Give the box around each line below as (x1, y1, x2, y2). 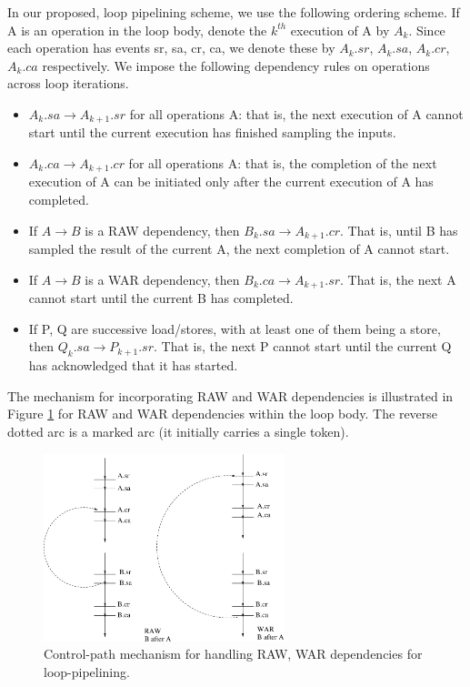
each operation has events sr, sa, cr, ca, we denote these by (7, 38, 335, 57)
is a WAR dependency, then (85, 269, 240, 288)
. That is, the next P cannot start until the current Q (153, 337, 452, 356)
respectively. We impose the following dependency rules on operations (42, 56, 430, 75)
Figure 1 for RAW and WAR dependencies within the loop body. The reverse (7, 404, 438, 423)
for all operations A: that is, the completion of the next (128, 154, 437, 173)
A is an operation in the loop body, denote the (7, 20, 267, 39)
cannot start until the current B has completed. (28, 288, 294, 308)
